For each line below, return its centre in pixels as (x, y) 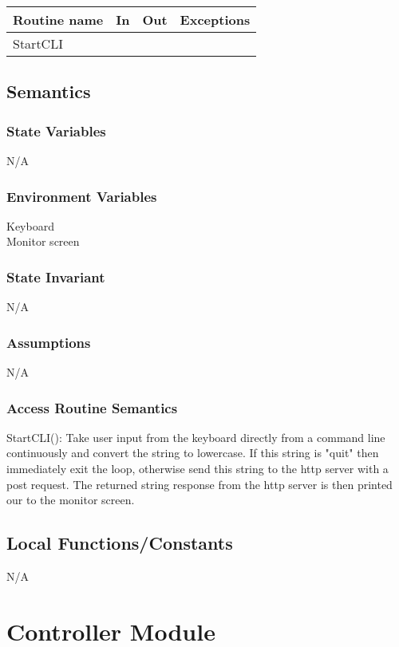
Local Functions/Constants (120, 543)
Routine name (58, 20)
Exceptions (215, 20)
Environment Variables (82, 196)
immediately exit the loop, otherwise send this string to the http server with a (198, 469)
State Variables (56, 130)
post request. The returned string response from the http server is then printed (199, 484)
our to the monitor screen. (71, 500)
